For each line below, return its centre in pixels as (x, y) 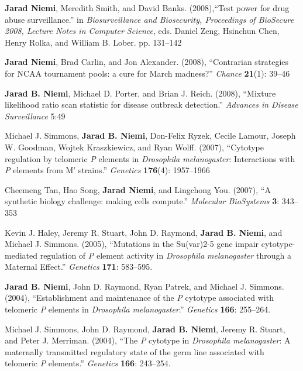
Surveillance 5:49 (35, 116)
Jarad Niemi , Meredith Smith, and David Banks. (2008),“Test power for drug (147, 8)
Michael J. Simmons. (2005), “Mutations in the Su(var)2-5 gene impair (132, 244)
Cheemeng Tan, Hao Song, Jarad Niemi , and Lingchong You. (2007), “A (138, 189)
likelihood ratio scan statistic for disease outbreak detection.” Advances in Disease (151, 104)
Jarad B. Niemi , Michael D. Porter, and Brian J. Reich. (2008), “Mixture (140, 93)
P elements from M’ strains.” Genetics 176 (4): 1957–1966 (107, 170)
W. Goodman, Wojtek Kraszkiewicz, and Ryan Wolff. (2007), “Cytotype (134, 147)
